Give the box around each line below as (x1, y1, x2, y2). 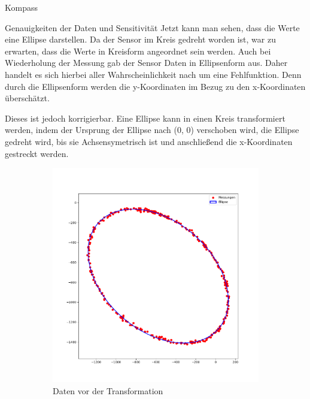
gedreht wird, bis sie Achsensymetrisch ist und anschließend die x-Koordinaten (5, 135, 293, 147)
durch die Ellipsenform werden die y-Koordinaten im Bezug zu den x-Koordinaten (5, 80, 306, 92)
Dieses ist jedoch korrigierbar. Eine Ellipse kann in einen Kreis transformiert (5, 111, 285, 124)
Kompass (5, 1, 38, 13)
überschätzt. (5, 92, 50, 104)
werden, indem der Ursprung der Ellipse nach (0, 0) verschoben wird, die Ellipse (5, 123, 299, 136)
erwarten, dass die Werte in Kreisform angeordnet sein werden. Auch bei (5, 44, 271, 57)
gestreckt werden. (5, 147, 69, 159)
